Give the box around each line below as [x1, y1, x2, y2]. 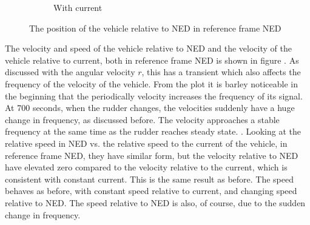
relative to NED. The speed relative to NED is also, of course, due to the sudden [5, 196, 306, 209]
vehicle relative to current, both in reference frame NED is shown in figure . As [5, 53, 299, 66]
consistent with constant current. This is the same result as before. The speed [5, 172, 294, 185]
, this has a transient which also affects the [141, 65, 301, 78]
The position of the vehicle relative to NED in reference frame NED [29, 21, 281, 34]
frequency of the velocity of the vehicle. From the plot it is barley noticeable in [5, 77, 298, 90]
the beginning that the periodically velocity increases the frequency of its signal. [5, 89, 303, 102]
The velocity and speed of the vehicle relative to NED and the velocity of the [5, 42, 292, 55]
